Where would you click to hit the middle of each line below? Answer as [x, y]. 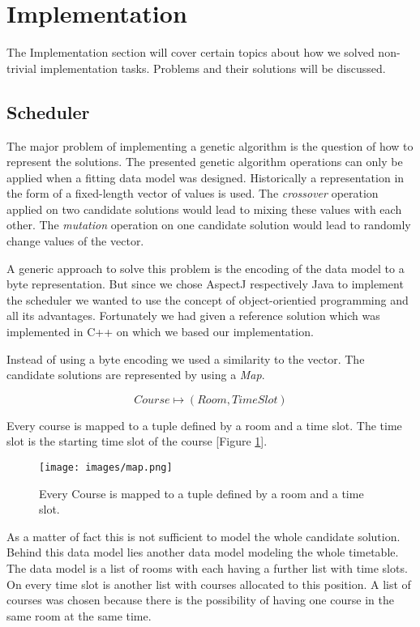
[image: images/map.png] [106, 468]
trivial [22, 68]
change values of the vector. [75, 241]
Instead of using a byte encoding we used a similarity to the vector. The [186, 358]
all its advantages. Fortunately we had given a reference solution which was [193, 316]
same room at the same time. [79, 615]
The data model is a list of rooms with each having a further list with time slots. [207, 568]
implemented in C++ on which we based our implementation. [160, 332]
